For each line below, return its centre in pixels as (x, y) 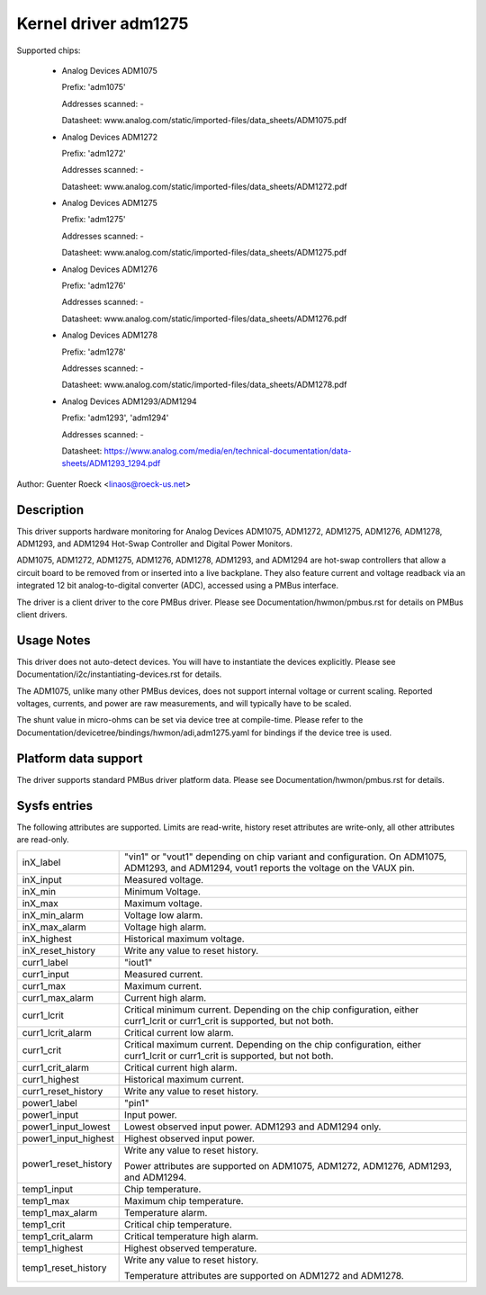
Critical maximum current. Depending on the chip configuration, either (273, 1045)
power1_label (50, 1103)
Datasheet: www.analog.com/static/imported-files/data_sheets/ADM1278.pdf (204, 385)
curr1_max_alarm (58, 998)
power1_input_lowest (66, 1127)
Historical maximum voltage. (184, 939)
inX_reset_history (59, 951)
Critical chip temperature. (179, 1225)
